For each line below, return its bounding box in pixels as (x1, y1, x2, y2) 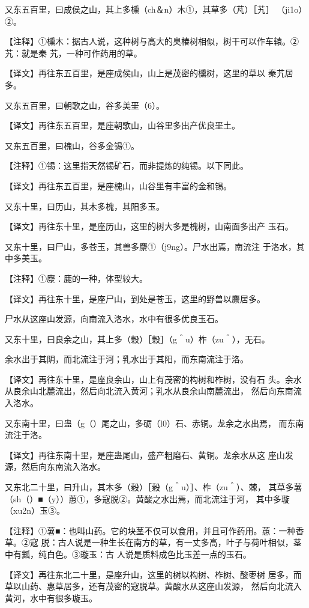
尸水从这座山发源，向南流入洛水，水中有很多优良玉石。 (5, 312, 223, 325)
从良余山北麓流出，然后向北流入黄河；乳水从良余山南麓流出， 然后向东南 (5, 385, 293, 397)
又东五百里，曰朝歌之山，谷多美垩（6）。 (5, 99, 164, 111)
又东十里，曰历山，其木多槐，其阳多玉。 (5, 199, 164, 212)
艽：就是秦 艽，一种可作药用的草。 (5, 46, 142, 59)
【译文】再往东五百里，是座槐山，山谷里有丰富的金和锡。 (5, 179, 232, 192)
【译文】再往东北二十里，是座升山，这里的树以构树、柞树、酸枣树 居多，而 (5, 568, 302, 580)
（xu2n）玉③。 (5, 504, 65, 517)
